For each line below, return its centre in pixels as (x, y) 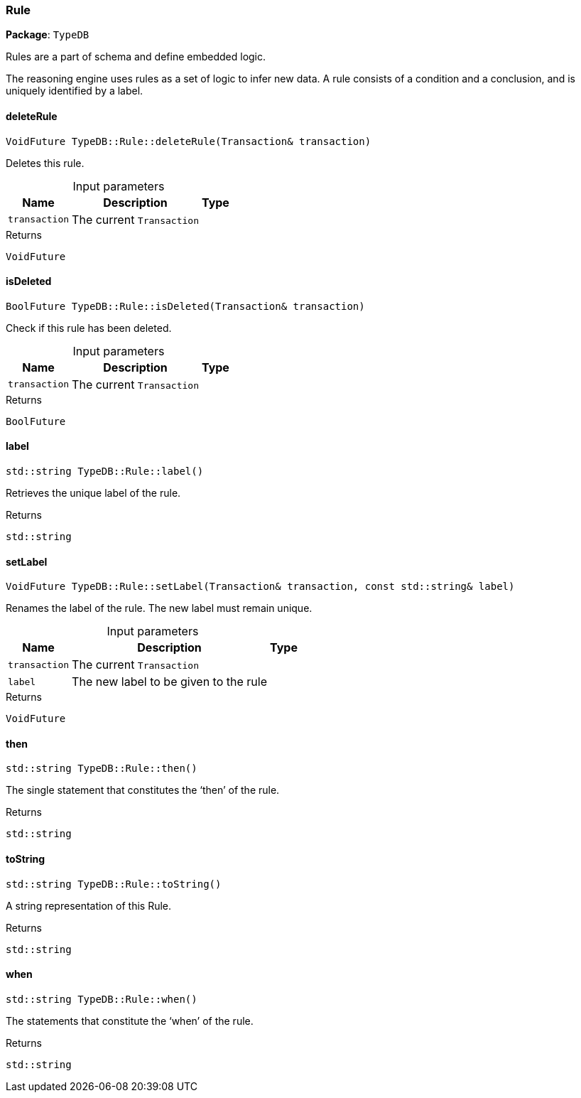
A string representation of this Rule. (89, 905)
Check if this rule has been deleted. (89, 328)
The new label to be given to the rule (169, 682)
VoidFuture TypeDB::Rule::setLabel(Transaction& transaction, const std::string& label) (260, 587)
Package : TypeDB (48, 35)
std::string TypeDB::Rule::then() (102, 769)
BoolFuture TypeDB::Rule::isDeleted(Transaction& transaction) (185, 306)
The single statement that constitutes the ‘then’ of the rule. (143, 790)
